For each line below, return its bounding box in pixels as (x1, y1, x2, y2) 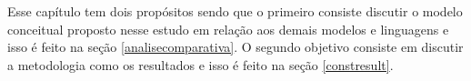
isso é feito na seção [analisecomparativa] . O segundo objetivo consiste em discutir (7, 37, 464, 56)
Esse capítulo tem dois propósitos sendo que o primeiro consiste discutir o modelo (7, 2, 463, 20)
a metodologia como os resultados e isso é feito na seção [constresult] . (7, 55, 394, 74)
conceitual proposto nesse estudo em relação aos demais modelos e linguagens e (7, 19, 449, 38)
